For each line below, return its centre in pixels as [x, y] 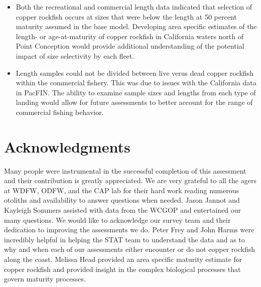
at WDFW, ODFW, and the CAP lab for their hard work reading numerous [122, 190]
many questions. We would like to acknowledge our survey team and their [117, 220]
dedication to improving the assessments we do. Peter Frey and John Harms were [129, 230]
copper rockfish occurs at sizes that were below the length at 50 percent [126, 16]
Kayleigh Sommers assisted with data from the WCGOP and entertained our [123, 210]
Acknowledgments [67, 146]
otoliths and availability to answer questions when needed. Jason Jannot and [122, 200]
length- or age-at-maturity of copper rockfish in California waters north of [129, 36]
